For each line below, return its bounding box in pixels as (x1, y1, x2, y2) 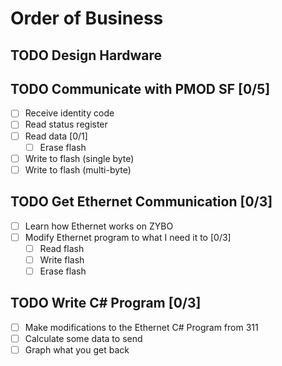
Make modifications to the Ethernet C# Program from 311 (24, 321, 259, 333)
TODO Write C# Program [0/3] (10, 295, 202, 312)
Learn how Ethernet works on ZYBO (24, 220, 174, 232)
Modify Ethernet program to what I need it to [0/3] (24, 231, 232, 243)
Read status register (24, 118, 108, 131)
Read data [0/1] (24, 130, 88, 142)
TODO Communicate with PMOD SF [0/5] (10, 80, 271, 97)
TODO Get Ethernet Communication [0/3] (10, 193, 273, 211)
